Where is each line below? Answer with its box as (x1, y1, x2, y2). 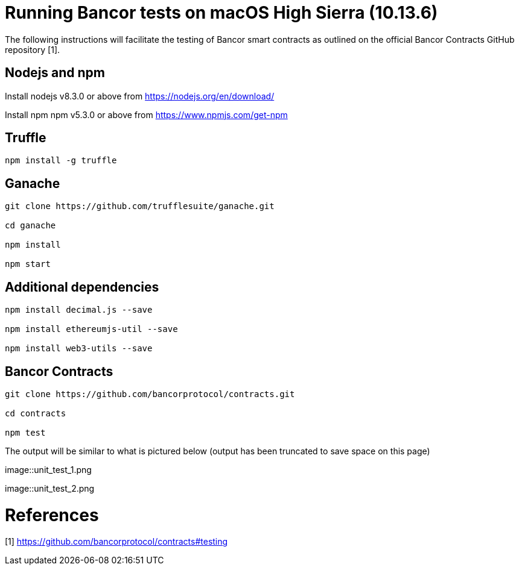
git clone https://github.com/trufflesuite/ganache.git (5, 201, 275, 211)
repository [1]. (5, 44, 60, 55)
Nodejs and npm (5, 65, 106, 81)
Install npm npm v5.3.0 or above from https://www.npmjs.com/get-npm (5, 109, 288, 120)
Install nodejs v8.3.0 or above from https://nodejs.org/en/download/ (5, 90, 275, 101)
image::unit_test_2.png (5, 483, 95, 493)
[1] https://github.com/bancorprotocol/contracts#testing (5, 536, 228, 547)
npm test (5, 427, 46, 437)
